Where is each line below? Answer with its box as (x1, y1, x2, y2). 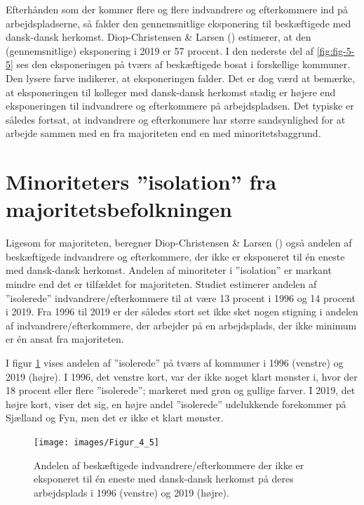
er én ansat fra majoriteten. (6, 332, 124, 346)
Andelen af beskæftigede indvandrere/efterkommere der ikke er (34, 457, 304, 472)
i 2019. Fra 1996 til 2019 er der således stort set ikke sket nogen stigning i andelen (6, 304, 358, 319)
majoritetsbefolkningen (6, 195, 232, 223)
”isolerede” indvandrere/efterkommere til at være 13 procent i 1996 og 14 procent (6, 290, 356, 305)
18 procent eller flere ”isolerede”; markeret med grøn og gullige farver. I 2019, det (6, 383, 356, 398)
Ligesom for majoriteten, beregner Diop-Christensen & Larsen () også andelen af (6, 235, 352, 250)
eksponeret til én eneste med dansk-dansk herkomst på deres (34, 471, 294, 486)
